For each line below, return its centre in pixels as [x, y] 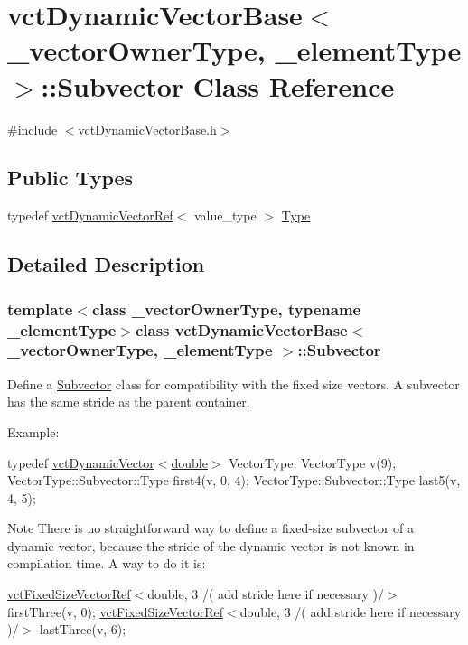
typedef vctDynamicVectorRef [90, 215]
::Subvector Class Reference [218, 85]
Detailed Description [106, 264]
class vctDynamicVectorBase [241, 329]
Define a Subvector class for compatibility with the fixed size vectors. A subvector [234, 383]
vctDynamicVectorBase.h [147, 129]
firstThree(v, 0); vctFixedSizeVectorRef [115, 611]
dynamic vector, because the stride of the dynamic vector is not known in [211, 545]
